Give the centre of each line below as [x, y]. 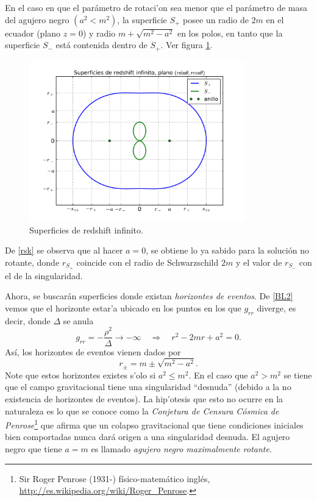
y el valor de [259, 262]
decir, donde [28, 320]
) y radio [99, 33]
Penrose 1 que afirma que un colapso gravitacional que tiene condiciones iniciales [154, 424]
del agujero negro [37, 19]
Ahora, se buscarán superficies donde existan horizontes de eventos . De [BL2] [149, 296]
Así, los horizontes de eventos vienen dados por [93, 351]
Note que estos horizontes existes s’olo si [80, 375]
